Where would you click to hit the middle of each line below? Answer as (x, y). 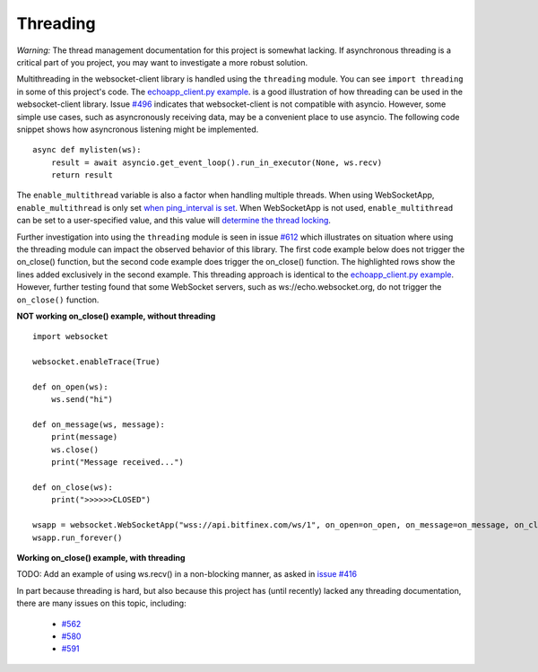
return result (82, 175)
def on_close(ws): (73, 488)
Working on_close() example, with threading (101, 558)
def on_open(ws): (70, 387)
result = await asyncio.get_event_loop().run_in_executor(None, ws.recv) (217, 162)
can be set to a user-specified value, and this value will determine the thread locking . (174, 221)
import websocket (70, 337)
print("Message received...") (117, 463)
